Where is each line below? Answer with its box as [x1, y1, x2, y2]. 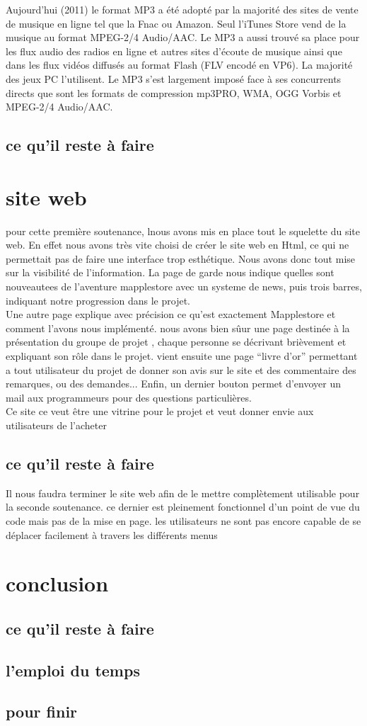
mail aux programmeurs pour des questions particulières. [6, 390, 252, 404]
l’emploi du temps [6, 659, 140, 681]
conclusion [6, 569, 109, 598]
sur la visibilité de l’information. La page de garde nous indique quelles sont [6, 265, 334, 280]
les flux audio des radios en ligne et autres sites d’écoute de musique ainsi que [6, 43, 342, 58]
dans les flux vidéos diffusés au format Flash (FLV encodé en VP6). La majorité [6, 57, 353, 72]
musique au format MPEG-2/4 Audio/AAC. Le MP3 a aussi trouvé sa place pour [6, 30, 360, 45]
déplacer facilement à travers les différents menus [6, 527, 218, 542]
